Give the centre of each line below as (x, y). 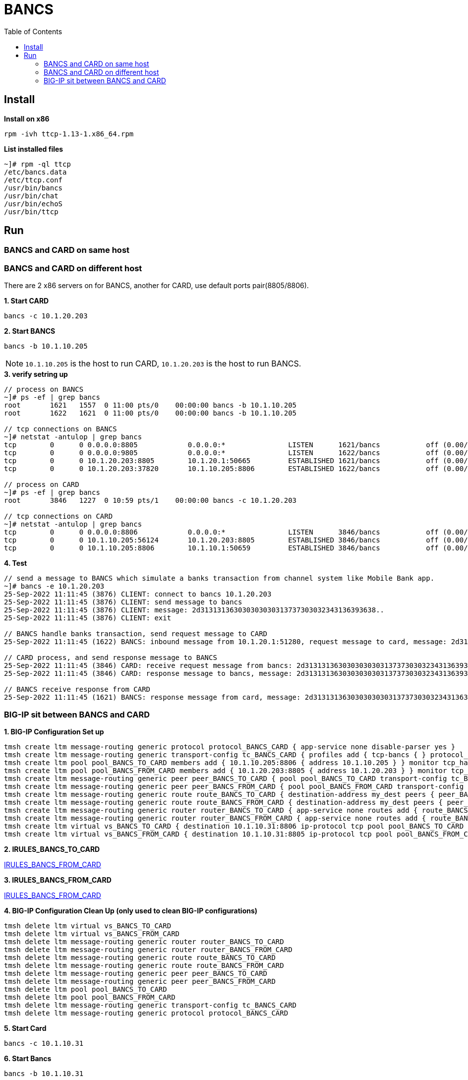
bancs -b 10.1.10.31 (44, 1073)
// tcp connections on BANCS (60, 429)
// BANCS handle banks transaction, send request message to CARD (136, 634)
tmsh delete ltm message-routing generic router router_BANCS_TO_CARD (144, 941)
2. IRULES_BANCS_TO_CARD (52, 849)
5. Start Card (25, 1028)
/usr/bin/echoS (33, 204)
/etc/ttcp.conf (33, 180)
